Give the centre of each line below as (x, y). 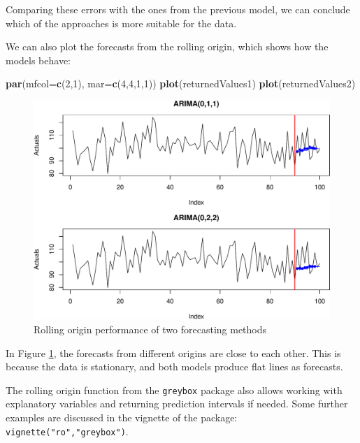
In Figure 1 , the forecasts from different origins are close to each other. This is (173, 353)
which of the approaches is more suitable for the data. (121, 23)
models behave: (38, 60)
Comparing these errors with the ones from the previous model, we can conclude (178, 9)
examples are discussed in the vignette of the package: (122, 417)
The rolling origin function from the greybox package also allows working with (174, 390)
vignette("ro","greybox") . (67, 431)
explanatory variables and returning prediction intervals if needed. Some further (177, 404)
